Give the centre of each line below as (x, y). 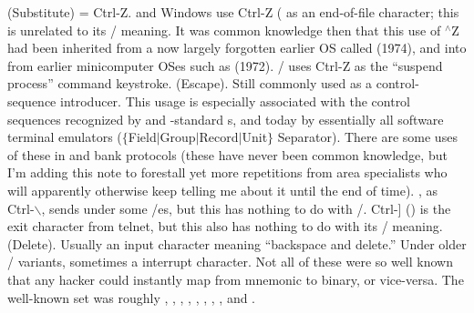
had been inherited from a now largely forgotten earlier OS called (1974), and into (237, 48)
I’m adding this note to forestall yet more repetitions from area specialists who (227, 172)
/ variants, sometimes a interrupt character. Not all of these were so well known (230, 262)
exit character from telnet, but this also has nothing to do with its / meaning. (225, 226)
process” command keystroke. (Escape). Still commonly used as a (190, 83)
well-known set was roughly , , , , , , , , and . (132, 297)
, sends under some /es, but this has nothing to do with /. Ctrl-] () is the (246, 208)
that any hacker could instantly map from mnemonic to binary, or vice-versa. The (236, 279)
